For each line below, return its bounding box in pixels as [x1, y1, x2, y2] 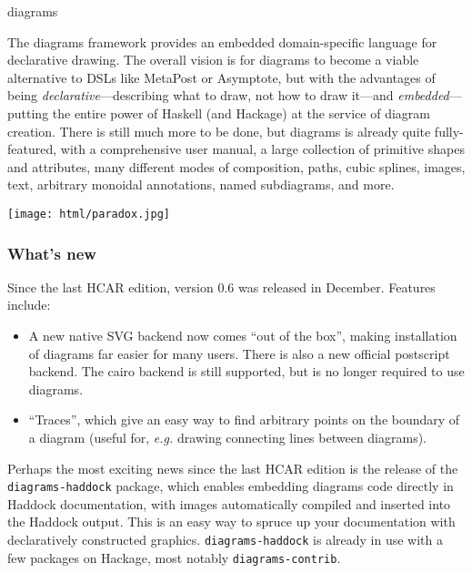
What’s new [7, 241, 96, 264]
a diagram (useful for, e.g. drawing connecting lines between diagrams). [28, 427, 427, 446]
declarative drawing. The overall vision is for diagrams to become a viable [7, 50, 419, 69]
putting [7, 103, 49, 122]
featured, [7, 139, 57, 159]
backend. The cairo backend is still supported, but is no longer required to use [28, 362, 465, 381]
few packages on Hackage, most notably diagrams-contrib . [7, 547, 341, 567]
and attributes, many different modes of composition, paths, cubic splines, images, [7, 157, 466, 176]
